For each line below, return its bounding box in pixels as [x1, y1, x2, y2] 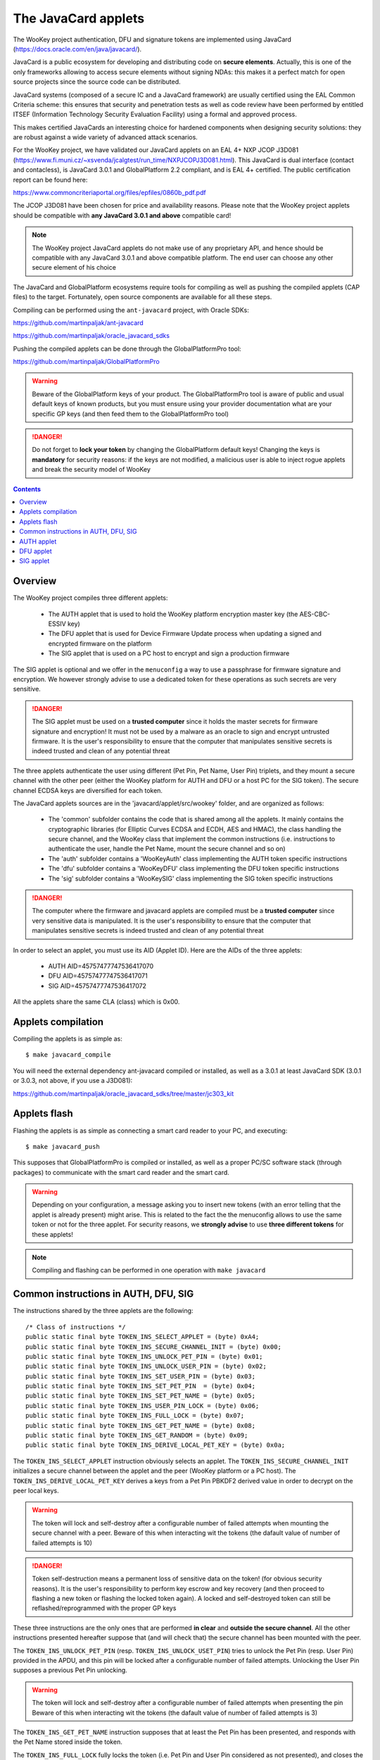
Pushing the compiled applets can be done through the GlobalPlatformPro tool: [13, 344, 242, 353]
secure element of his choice [32, 263, 116, 272]
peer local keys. [13, 1486, 59, 1495]
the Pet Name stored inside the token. [13, 1737, 122, 1746]
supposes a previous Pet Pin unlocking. [13, 1666, 128, 1675]
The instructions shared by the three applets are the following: [13, 1307, 194, 1315]
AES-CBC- [299, 610, 331, 618]
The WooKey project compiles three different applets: [13, 593, 168, 602]
